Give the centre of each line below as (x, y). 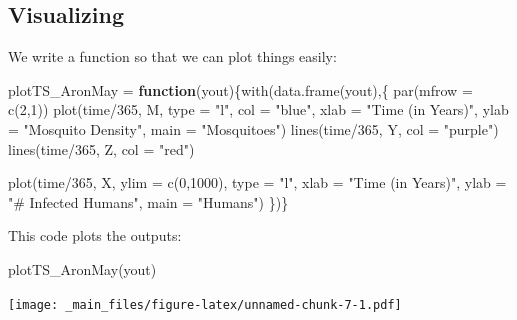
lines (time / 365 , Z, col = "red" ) (101, 148)
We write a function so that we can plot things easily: (172, 56)
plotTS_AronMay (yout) (82, 268)
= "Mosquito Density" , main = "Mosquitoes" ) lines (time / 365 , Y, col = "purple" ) (253, 128)
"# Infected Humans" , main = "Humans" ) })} (148, 201)
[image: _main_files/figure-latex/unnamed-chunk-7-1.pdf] (205, 304)
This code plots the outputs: (95, 235)
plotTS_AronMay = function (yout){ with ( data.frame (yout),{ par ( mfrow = (240, 89)
